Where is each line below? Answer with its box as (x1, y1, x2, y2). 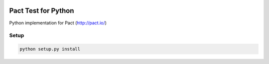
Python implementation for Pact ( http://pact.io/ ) (9, 20, 107, 26)
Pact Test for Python (9, 6, 74, 15)
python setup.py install (19, 46, 81, 52)
